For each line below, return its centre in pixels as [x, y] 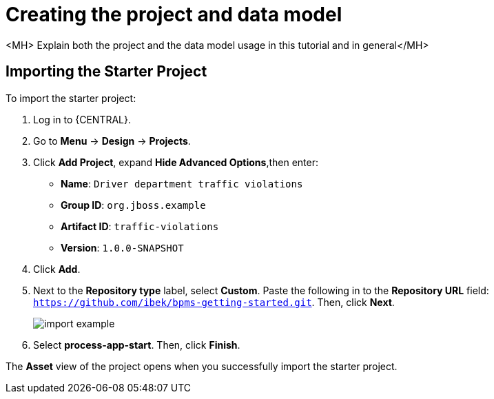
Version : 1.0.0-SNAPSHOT [122, 247]
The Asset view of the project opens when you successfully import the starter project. [202, 366]
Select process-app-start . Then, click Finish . [137, 345]
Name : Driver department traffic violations [182, 183]
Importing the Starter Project [106, 72]
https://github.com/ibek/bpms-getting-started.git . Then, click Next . [214, 302]
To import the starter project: [71, 98]
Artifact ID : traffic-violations [140, 226]
